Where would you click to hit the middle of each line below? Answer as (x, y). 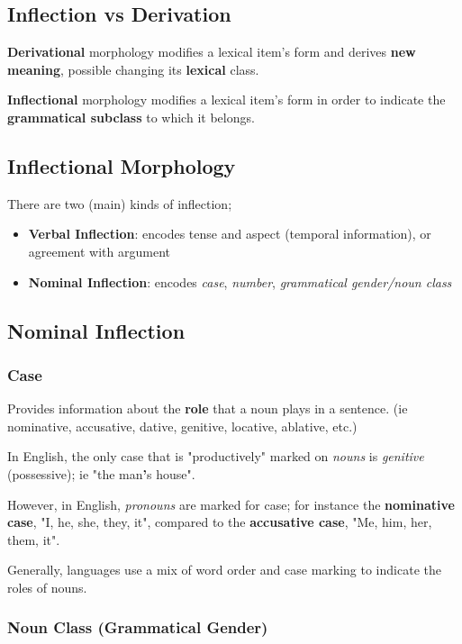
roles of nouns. (47, 587)
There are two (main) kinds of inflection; (120, 203)
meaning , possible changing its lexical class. (133, 69)
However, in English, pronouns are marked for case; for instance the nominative (231, 504)
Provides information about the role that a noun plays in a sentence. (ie (208, 408)
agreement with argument (99, 251)
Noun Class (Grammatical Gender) (138, 627)
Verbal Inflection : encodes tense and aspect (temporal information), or (230, 234)
